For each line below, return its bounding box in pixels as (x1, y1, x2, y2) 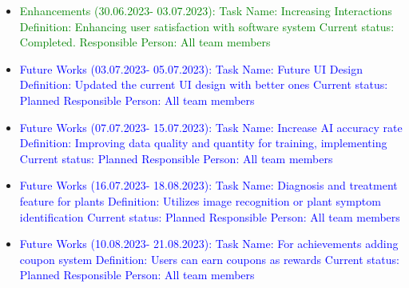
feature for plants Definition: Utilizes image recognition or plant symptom (19, 192, 381, 209)
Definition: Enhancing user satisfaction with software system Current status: (19, 18, 395, 34)
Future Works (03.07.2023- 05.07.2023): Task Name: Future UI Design (19, 60, 363, 77)
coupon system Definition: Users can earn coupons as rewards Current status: (19, 250, 399, 267)
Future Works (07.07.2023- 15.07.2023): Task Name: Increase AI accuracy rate (19, 118, 403, 135)
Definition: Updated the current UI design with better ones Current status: (19, 76, 388, 93)
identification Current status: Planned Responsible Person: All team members (19, 208, 400, 225)
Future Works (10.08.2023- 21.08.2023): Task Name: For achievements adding (19, 235, 399, 252)
